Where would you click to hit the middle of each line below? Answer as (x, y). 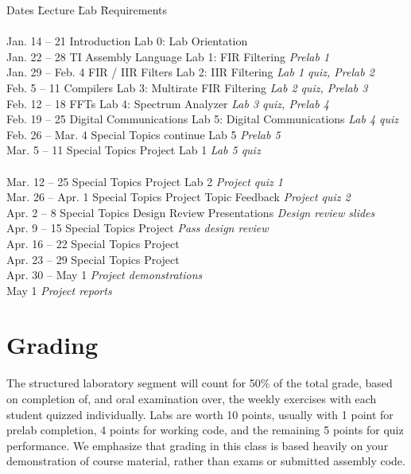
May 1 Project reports (59, 290)
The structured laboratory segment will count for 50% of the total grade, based (200, 383)
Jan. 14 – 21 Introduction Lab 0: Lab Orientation (127, 41)
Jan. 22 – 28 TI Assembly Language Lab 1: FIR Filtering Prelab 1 (168, 56)
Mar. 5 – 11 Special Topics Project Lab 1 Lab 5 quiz (134, 150)
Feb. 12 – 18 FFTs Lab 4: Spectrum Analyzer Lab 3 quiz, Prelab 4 (168, 103)
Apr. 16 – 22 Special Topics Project (93, 243)
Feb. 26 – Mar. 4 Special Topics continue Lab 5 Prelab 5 (143, 134)
